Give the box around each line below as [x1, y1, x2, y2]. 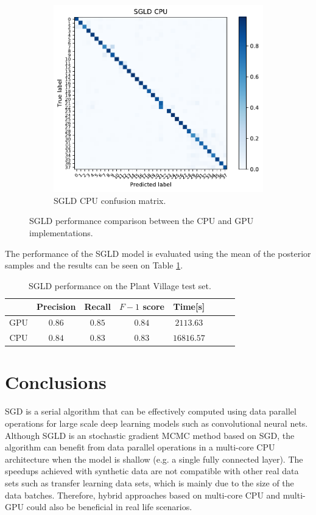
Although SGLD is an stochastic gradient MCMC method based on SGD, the [5, 429, 295, 441]
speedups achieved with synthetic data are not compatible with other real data [5, 464, 299, 477]
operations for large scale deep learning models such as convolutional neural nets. [5, 416, 308, 429]
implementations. [29, 226, 93, 239]
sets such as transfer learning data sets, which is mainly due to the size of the [5, 476, 294, 489]
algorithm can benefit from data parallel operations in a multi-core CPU [5, 441, 275, 454]
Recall [84, 300, 111, 313]
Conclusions [5, 370, 107, 394]
